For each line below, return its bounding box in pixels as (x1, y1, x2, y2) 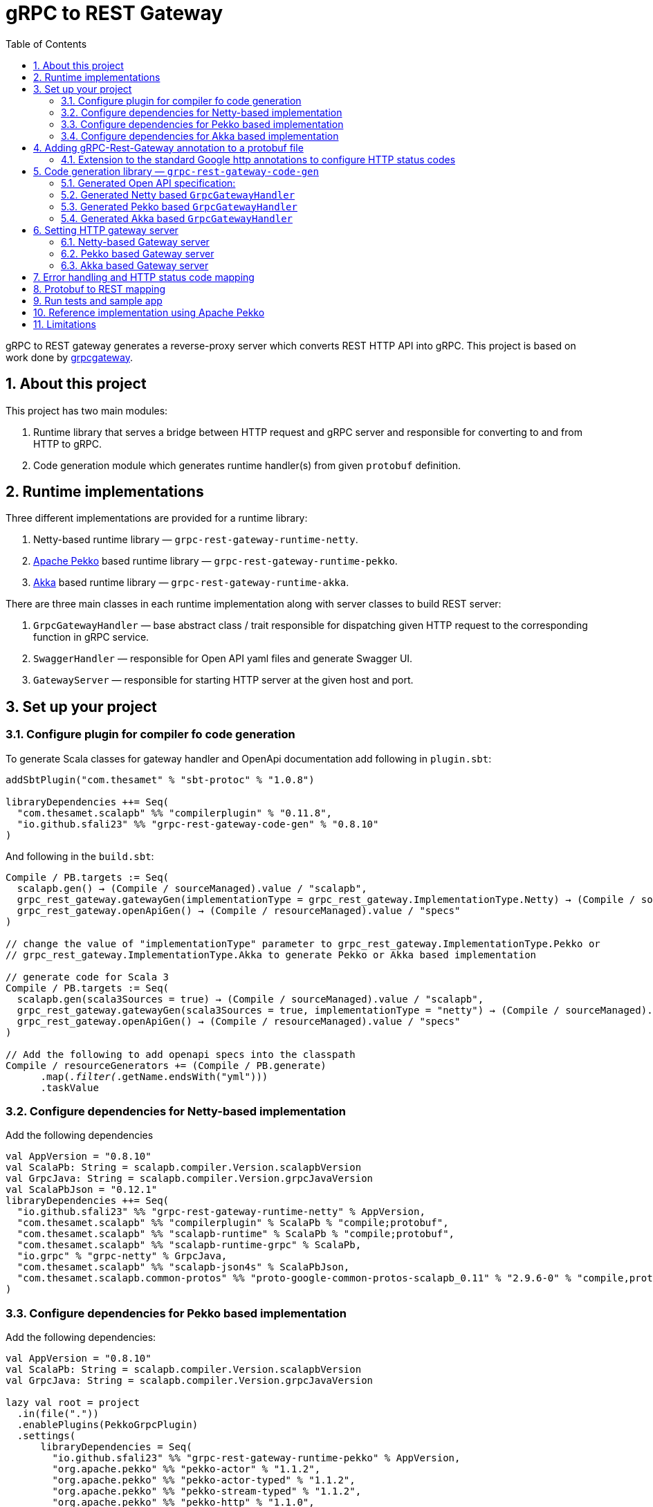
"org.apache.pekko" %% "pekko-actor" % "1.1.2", (52, 1463, 321, 1475)
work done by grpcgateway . (6, 351, 134, 363)
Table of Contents (6, 37, 87, 50)
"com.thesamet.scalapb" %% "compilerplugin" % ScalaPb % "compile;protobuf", (17, 1217, 449, 1229)
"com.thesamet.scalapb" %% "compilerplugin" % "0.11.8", (17, 807, 333, 819)
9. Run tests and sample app (33, 294, 163, 307)
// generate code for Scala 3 (6, 971, 169, 983)
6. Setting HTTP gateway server (33, 223, 178, 236)
